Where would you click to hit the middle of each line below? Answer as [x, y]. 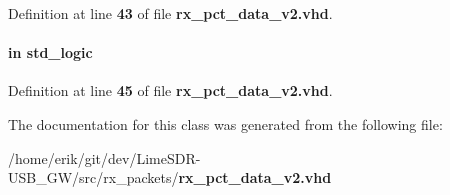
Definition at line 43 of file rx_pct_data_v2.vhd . [170, 13]
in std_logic [50, 52]
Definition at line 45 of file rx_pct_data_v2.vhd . [170, 90]
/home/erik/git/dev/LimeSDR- [104, 157]
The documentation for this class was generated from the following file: [225, 123]
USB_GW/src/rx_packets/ [93, 177]
